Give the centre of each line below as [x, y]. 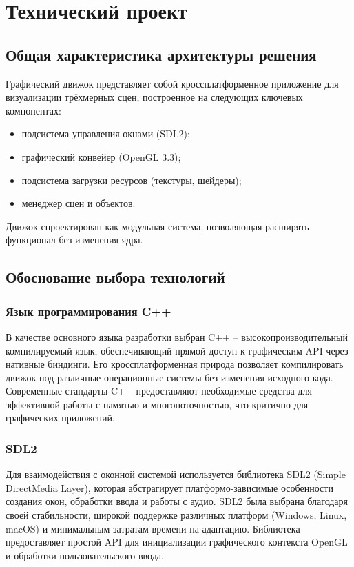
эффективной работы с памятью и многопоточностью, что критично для [157, 404]
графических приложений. [60, 418]
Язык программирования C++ [88, 311]
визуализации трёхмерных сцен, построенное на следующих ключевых [154, 97]
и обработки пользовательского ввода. [85, 555]
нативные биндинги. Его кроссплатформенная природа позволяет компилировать [175, 364]
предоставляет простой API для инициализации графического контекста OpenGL [177, 542]
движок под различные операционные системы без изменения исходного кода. [169, 377]
